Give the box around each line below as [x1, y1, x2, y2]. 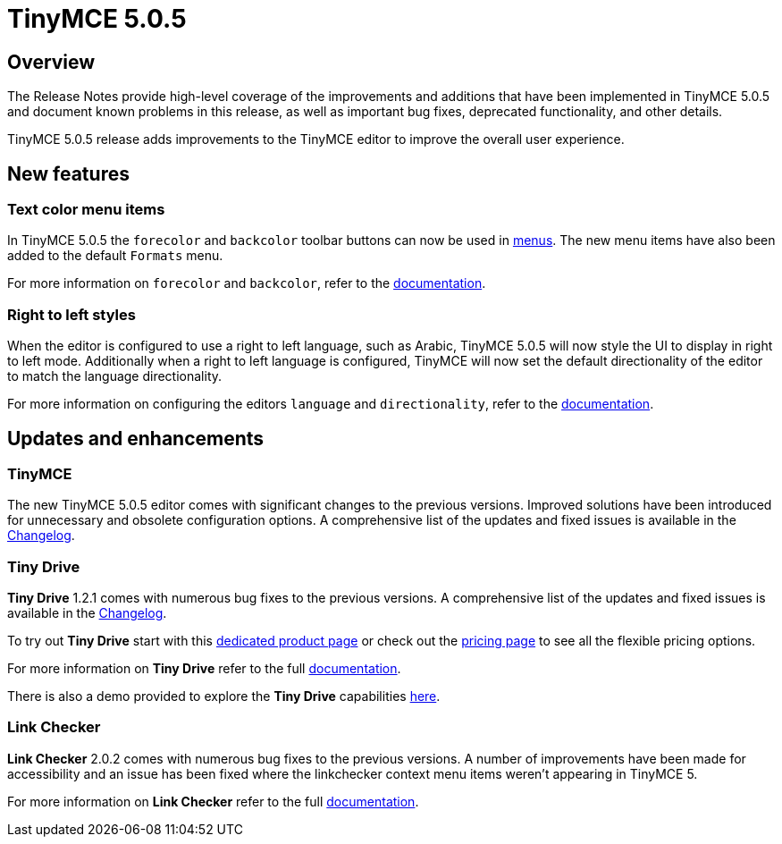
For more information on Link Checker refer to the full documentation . [7, 793, 419, 809]
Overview [7, 50, 96, 73]
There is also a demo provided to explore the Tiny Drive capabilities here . [7, 688, 441, 705]
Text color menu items [7, 200, 165, 219]
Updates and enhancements [7, 426, 265, 450]
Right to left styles [7, 305, 136, 324]
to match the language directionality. [7, 368, 223, 384]
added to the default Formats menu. [7, 248, 223, 264]
